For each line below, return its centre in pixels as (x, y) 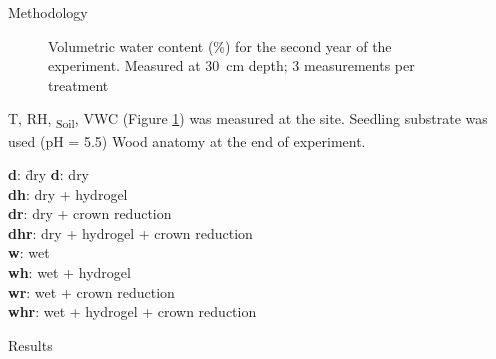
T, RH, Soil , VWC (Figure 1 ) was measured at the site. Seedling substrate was (248, 120)
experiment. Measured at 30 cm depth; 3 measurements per (231, 65)
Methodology (48, 12)
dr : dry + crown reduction (90, 213)
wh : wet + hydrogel (69, 272)
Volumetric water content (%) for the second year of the (220, 45)
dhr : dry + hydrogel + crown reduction (130, 232)
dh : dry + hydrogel (68, 193)
